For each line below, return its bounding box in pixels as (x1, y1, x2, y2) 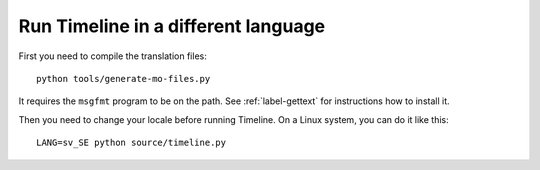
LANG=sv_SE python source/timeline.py (36, 137, 227, 149)
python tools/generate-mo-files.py (36, 73, 211, 84)
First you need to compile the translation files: (18, 50, 207, 62)
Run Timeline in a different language (18, 15, 326, 37)
